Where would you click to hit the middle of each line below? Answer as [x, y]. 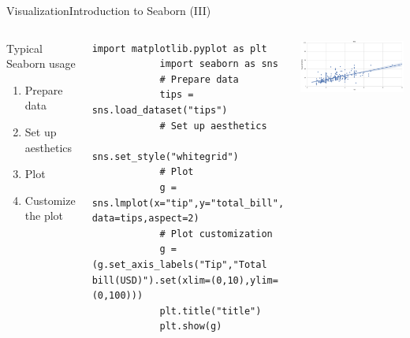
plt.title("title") [211, 311]
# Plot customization [216, 234]
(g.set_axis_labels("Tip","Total [179, 264]
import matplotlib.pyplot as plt [179, 48]
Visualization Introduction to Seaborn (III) [109, 10]
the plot [44, 215]
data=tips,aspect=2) [145, 219]
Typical [24, 48]
